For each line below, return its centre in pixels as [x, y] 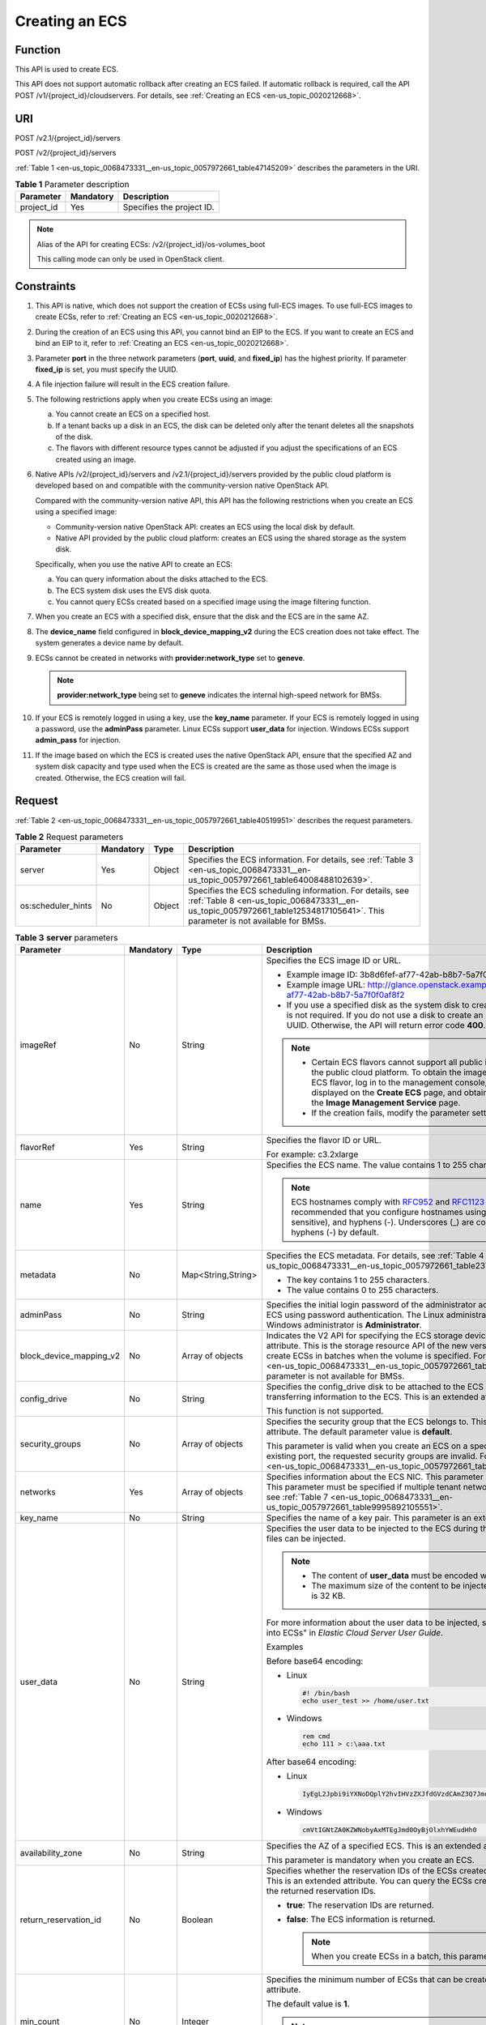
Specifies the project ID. [168, 207]
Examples [285, 1647]
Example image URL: [326, 984]
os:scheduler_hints [56, 906]
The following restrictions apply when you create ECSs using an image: [154, 399]
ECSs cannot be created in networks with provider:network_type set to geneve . [170, 658]
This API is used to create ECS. [67, 70]
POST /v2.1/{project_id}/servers [68, 138]
